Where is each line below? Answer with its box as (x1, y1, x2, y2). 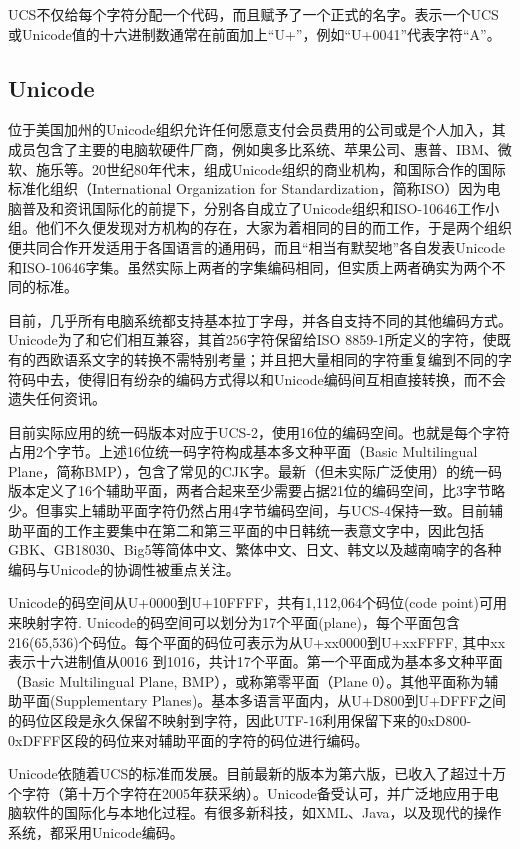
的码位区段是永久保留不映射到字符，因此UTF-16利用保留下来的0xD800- (8, 710, 472, 731)
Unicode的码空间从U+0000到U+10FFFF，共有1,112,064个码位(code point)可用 (8, 592, 507, 613)
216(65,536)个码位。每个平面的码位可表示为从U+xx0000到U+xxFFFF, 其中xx (8, 631, 506, 652)
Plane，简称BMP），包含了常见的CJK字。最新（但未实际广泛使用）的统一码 (8, 460, 502, 481)
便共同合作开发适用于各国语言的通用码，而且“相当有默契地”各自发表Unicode (8, 236, 505, 257)
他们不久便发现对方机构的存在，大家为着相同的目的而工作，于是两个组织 (35, 217, 512, 238)
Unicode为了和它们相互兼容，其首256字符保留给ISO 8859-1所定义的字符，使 (8, 329, 497, 350)
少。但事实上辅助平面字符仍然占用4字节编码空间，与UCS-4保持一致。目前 (8, 500, 490, 521)
